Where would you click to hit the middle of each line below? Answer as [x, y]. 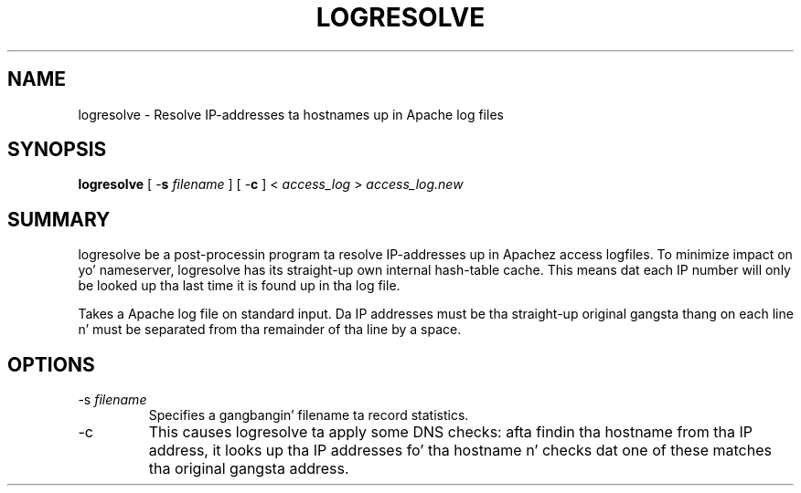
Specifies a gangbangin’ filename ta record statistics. [309, 415]
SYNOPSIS [57, 150]
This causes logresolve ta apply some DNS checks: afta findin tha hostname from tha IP [450, 432]
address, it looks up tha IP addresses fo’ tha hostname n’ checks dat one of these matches [460, 451]
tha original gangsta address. [249, 469]
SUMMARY [59, 219]
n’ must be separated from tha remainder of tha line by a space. [270, 330]
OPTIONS [51, 364]
